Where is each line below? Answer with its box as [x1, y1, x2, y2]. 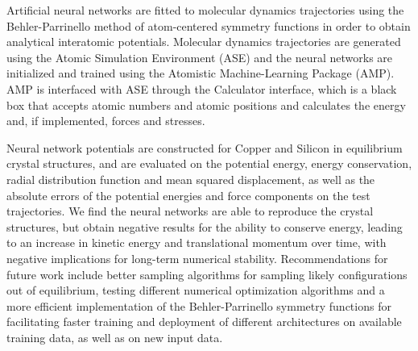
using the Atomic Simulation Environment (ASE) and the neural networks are [6, 48, 393, 65]
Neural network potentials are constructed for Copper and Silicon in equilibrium [6, 139, 403, 156]
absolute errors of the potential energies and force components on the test [6, 186, 370, 203]
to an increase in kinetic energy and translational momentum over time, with [6, 234, 387, 251]
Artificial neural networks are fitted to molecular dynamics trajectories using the [6, 2, 404, 18]
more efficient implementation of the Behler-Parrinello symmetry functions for [6, 297, 391, 314]
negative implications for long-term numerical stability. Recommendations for [6, 249, 388, 266]
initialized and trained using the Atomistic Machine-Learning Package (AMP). [6, 65, 395, 81]
